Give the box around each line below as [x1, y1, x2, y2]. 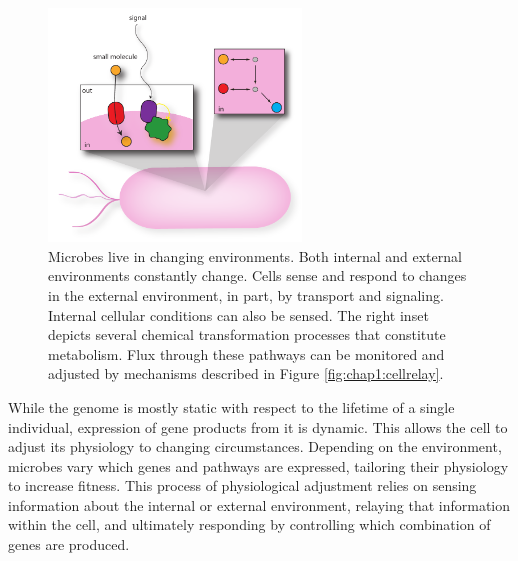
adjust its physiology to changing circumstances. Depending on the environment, [8, 436, 502, 457]
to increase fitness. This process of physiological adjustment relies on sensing [8, 475, 477, 496]
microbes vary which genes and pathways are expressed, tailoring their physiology [8, 455, 509, 476]
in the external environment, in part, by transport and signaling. [48, 284, 444, 305]
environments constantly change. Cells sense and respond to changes [48, 265, 467, 286]
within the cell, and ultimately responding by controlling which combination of [8, 514, 491, 535]
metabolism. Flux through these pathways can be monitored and [48, 343, 445, 364]
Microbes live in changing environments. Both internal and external [48, 245, 462, 266]
